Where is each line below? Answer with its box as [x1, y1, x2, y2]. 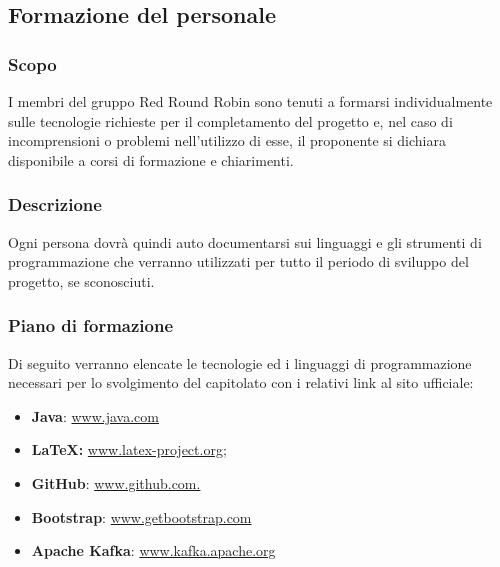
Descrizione [8, 192, 102, 217]
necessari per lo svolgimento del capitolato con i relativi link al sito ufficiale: [8, 372, 474, 393]
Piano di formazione [8, 313, 174, 338]
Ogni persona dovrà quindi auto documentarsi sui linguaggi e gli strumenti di [8, 231, 482, 252]
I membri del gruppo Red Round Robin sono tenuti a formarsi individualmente [8, 91, 493, 111]
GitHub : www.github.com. [31, 472, 201, 493]
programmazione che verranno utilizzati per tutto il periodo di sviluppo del [8, 251, 469, 272]
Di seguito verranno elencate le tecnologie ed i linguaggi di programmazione [8, 352, 472, 373]
